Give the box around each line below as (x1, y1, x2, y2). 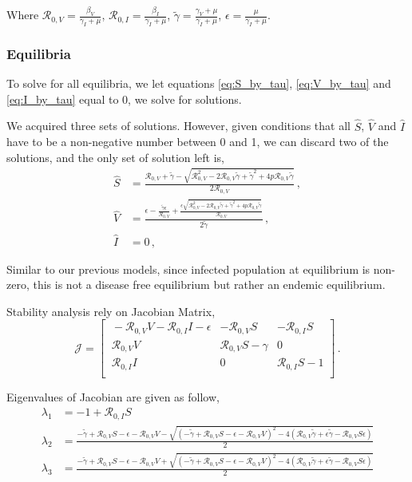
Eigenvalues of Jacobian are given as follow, (6, 388, 220, 405)
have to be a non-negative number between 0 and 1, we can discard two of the (6, 133, 389, 150)
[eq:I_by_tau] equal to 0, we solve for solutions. (6, 90, 242, 107)
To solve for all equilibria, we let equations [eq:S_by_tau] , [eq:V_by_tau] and (6, 75, 391, 92)
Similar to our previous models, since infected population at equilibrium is (6, 260, 370, 277)
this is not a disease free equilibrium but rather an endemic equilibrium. (33, 276, 386, 293)
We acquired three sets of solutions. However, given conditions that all (6, 117, 351, 134)
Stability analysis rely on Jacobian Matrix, (6, 302, 216, 319)
